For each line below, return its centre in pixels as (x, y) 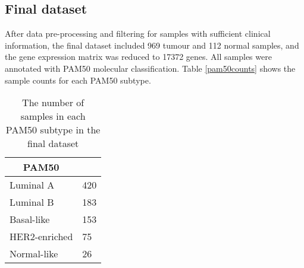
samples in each (53, 116)
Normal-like (34, 254)
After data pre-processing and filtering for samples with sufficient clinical (138, 33)
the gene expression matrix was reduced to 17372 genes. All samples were (138, 57)
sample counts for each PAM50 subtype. (78, 80)
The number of (53, 103)
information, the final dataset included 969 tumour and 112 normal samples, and (152, 45)
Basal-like (30, 219)
